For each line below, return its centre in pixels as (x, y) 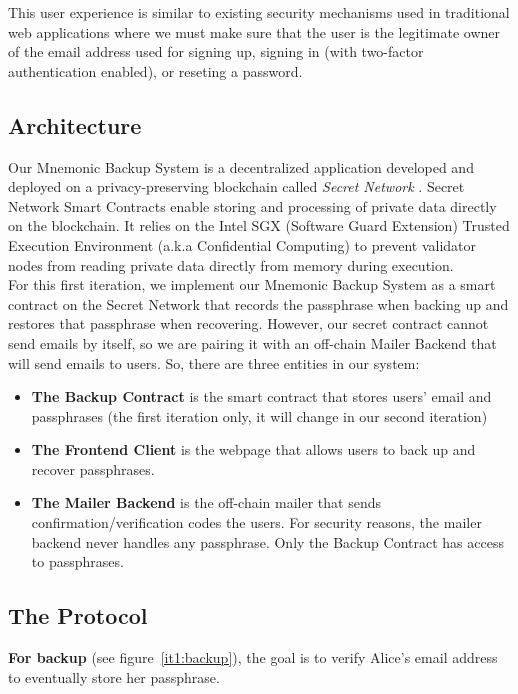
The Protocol (78, 615)
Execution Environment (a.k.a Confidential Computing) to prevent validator (242, 244)
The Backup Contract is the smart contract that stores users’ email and (261, 396)
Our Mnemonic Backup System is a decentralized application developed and (241, 166)
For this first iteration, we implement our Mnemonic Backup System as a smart (252, 284)
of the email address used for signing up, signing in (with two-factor (216, 51)
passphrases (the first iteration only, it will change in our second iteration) (259, 415)
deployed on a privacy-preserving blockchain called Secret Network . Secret (236, 186)
